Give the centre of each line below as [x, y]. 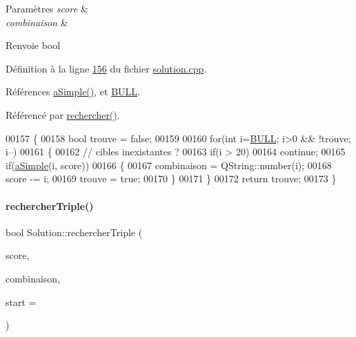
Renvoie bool [33, 45]
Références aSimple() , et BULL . [73, 92]
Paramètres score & [47, 8]
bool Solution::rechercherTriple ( [74, 232]
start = [21, 301]
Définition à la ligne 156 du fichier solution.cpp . [106, 68]
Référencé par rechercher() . [63, 114]
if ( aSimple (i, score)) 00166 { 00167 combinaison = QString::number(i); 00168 [169, 165]
